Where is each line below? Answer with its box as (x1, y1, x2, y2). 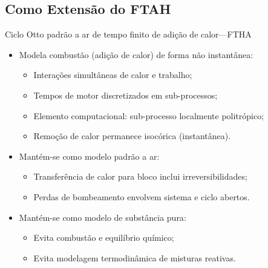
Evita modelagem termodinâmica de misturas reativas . (33, 251, 236, 264)
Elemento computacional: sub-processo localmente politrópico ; (33, 109, 264, 122)
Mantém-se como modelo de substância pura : (19, 211, 186, 223)
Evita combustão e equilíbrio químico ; (33, 231, 174, 244)
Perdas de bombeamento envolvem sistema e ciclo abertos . (33, 190, 250, 203)
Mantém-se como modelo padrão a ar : (19, 149, 160, 162)
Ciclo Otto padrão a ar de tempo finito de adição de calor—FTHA (5, 28, 252, 41)
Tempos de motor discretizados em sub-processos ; (33, 88, 218, 101)
